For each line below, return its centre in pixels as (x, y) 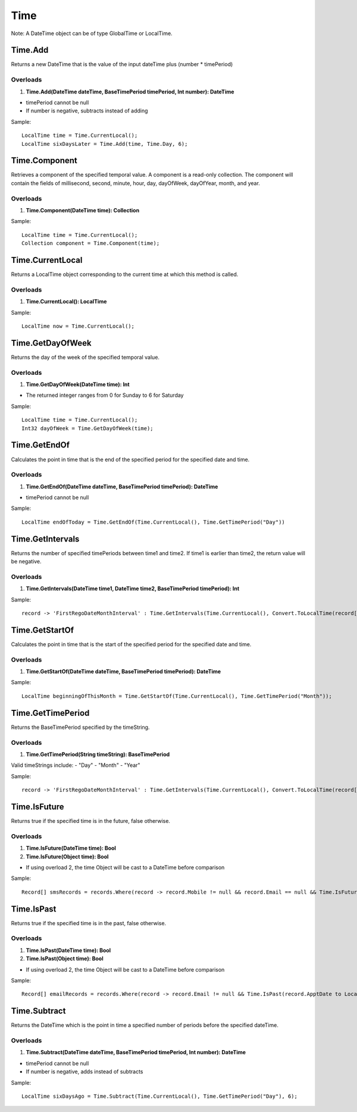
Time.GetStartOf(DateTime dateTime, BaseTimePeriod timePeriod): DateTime (123, 672)
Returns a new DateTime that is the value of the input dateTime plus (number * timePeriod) (122, 64)
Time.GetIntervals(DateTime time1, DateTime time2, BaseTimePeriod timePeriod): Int (133, 588)
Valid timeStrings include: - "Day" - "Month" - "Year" (76, 765)
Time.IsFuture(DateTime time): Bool (71, 848)
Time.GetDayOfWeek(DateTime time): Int (78, 384)
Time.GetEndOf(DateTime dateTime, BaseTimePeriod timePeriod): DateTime (122, 486)
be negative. (26, 562)
